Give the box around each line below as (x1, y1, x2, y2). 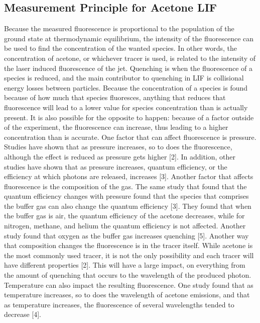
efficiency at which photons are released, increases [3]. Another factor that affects (4, 171, 253, 182)
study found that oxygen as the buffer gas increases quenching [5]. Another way (4, 230, 249, 240)
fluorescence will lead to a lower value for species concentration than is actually (4, 102, 248, 112)
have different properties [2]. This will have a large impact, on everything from (4, 260, 245, 270)
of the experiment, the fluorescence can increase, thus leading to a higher (4, 122, 228, 132)
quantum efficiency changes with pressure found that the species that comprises (4, 191, 249, 201)
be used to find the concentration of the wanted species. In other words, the (4, 43, 237, 53)
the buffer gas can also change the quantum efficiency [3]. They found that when (4, 200, 251, 211)
